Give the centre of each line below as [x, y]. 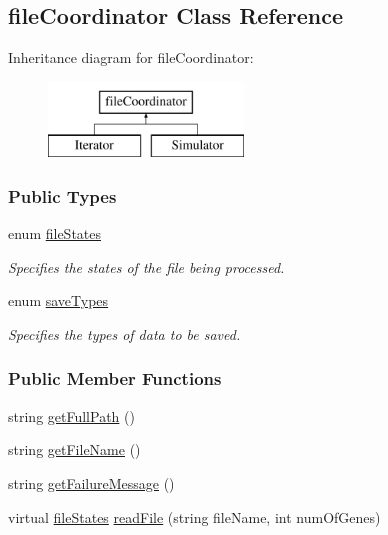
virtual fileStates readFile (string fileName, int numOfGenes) [194, 516]
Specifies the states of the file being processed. [146, 266]
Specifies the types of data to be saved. [124, 333]
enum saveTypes [58, 300]
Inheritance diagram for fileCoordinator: [131, 57]
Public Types [62, 195]
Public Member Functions [115, 378]
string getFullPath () [71, 415]
